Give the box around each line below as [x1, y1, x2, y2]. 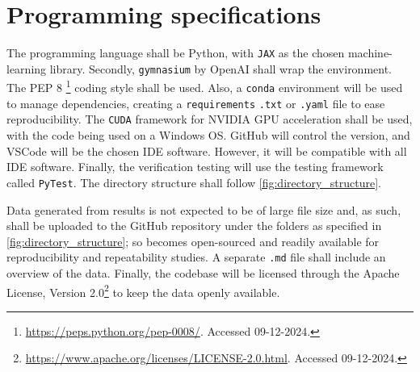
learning [6, 60, 47, 77]
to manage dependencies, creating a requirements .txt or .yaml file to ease [6, 94, 385, 111]
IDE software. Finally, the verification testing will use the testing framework [6, 158, 384, 175]
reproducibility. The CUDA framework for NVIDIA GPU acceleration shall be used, [6, 111, 413, 127]
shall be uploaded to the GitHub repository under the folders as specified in [6, 217, 382, 234]
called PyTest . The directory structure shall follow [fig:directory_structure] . [6, 173, 381, 190]
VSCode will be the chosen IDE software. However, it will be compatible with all [6, 142, 407, 159]
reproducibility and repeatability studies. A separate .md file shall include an [6, 249, 386, 265]
